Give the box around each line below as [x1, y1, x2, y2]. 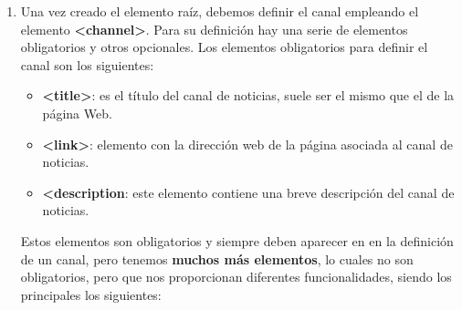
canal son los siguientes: [20, 55, 154, 74]
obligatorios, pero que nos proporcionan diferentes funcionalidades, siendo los [20, 267, 452, 286]
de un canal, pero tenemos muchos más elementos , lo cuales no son [20, 249, 414, 268]
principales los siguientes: [20, 284, 162, 304]
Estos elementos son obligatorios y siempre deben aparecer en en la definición [20, 231, 454, 250]
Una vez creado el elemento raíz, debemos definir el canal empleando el [20, 2, 419, 20]
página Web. [42, 103, 112, 122]
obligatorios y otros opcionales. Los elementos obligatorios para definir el [20, 37, 428, 57]
